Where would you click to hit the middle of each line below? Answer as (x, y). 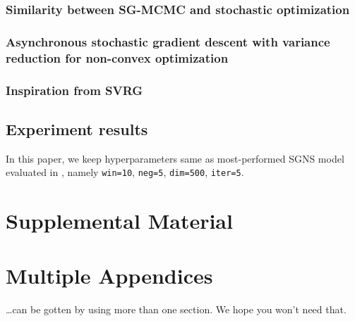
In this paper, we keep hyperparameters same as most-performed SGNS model (175, 158)
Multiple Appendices (109, 276)
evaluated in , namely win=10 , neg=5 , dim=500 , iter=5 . (125, 172)
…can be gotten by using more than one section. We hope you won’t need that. (176, 309)
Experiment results (77, 128)
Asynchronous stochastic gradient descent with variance (168, 41)
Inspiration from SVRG (74, 90)
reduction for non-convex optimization (117, 57)
